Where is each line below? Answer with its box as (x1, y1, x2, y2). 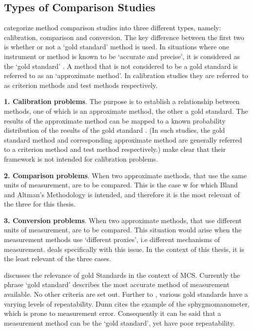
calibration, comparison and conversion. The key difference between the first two (4, 32, 244, 42)
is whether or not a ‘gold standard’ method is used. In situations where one (4, 41, 229, 52)
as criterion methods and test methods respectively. (4, 80, 158, 90)
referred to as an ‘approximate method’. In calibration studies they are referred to (4, 70, 248, 81)
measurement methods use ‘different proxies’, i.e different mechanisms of (4, 234, 220, 245)
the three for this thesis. (4, 199, 76, 209)
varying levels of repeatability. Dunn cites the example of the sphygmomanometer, (4, 298, 250, 309)
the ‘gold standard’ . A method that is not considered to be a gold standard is (4, 61, 238, 71)
